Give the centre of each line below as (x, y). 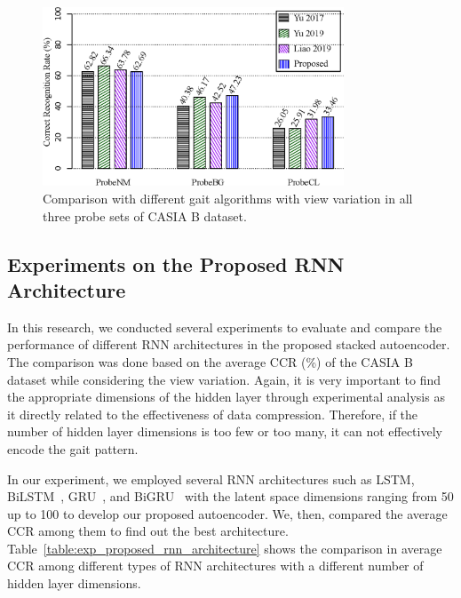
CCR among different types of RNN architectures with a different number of (215, 566)
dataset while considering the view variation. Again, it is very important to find (224, 379)
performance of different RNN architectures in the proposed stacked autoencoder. (229, 344)
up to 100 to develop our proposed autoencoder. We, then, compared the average (227, 513)
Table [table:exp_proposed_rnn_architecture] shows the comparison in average (225, 548)
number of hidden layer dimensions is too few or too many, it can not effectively (225, 431)
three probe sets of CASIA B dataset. (145, 215)
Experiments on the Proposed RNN (176, 263)
